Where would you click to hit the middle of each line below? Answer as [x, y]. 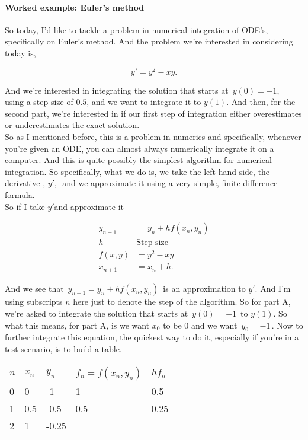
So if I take [25, 206]
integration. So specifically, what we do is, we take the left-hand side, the [137, 171]
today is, [20, 52]
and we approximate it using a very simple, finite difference [170, 183]
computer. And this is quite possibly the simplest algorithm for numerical [138, 160]
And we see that [34, 288]
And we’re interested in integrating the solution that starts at [117, 90]
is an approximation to [204, 288]
